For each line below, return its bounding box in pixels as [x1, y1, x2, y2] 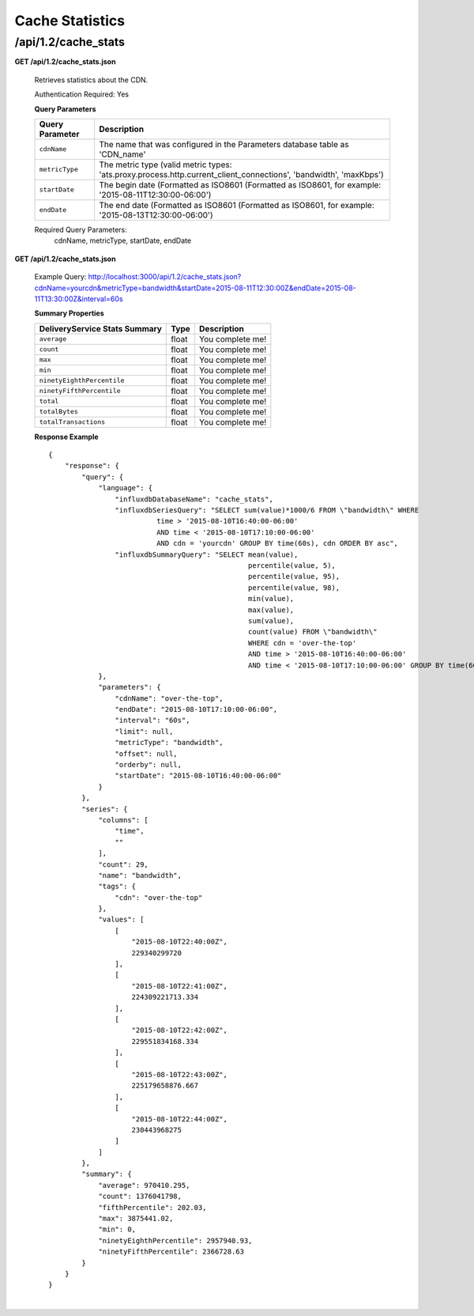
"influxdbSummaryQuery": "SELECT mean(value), [115, 550, 299, 559]
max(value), [247, 605, 295, 615]
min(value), [247, 594, 295, 603]
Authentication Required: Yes [34, 89, 130, 99]
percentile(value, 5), [247, 561, 336, 569]
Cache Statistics [14, 12, 126, 29]
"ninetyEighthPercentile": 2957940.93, [98, 1236, 253, 1245]
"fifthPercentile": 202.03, [98, 1203, 207, 1212]
